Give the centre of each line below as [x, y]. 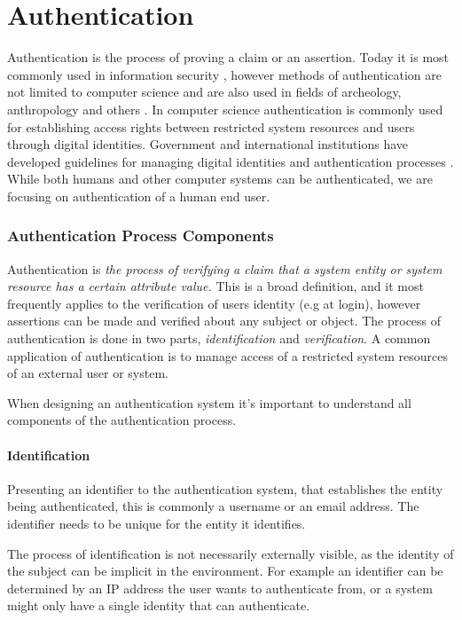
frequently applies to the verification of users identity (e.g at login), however [214, 303]
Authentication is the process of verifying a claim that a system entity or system [225, 268]
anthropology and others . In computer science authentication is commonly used [225, 109]
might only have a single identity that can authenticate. [159, 605]
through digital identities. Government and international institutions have [208, 144]
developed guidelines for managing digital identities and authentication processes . [231, 161]
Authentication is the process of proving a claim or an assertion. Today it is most [228, 57]
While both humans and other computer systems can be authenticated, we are [220, 179]
